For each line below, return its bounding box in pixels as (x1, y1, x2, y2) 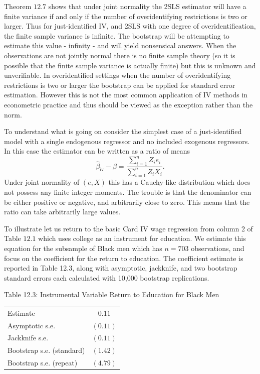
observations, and (191, 242, 244, 253)
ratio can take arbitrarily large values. (4, 206, 121, 217)
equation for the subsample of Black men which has (4, 242, 162, 253)
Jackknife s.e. (8, 332, 49, 343)
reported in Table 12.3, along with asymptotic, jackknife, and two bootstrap (4, 263, 237, 273)
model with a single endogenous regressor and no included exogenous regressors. (4, 136, 250, 146)
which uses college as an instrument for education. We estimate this (38, 233, 246, 243)
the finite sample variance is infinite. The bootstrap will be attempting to (4, 30, 229, 41)
